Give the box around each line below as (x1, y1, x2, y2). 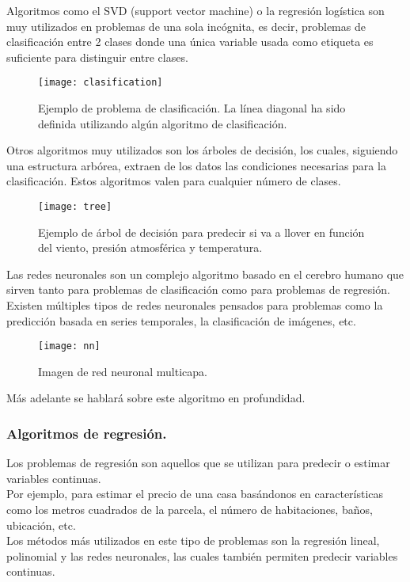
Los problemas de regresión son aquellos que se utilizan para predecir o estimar (6, 455, 390, 471)
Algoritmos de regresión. (6, 423, 167, 443)
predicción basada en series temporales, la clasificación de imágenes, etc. (6, 312, 356, 329)
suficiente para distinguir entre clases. (6, 48, 188, 65)
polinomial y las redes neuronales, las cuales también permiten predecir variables (6, 547, 398, 564)
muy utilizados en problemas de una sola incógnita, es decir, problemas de (6, 17, 366, 34)
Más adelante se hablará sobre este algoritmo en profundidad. (6, 390, 306, 406)
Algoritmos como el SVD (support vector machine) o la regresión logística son (6, 2, 385, 18)
